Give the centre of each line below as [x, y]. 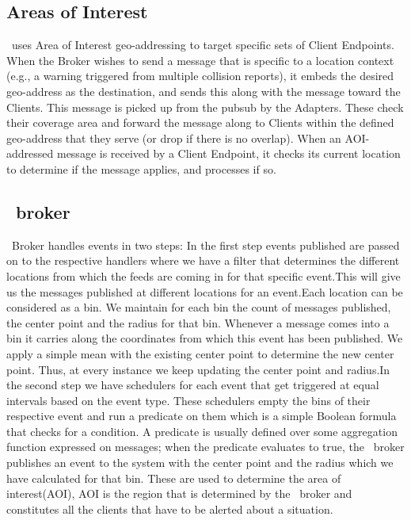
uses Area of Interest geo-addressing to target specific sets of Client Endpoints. [203, 45]
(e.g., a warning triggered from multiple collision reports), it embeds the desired [200, 76]
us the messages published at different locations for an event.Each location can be [205, 291]
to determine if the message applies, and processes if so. [141, 168]
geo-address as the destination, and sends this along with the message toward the [204, 91]
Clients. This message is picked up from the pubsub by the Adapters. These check [205, 107]
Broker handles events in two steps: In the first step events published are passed [205, 245]
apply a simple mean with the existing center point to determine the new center [200, 353]
